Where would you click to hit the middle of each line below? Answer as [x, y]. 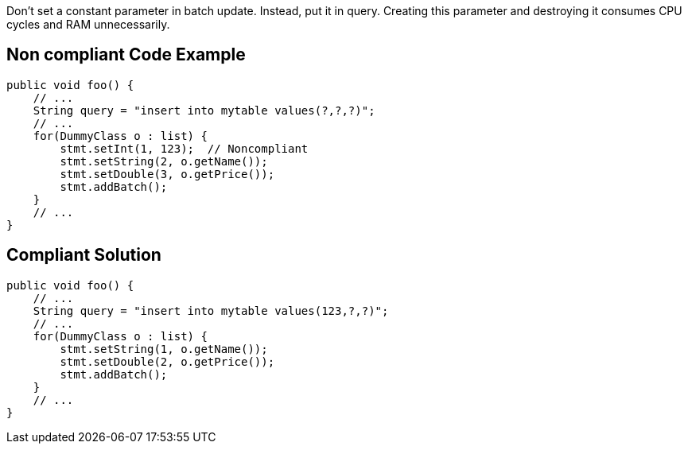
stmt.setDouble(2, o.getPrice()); [167, 361]
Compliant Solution [84, 255]
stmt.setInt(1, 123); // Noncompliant [184, 148]
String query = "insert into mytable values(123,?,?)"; [211, 310]
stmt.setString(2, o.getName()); [164, 161]
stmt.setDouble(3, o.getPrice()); [167, 174]
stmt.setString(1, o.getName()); [164, 349]
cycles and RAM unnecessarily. [88, 24]
